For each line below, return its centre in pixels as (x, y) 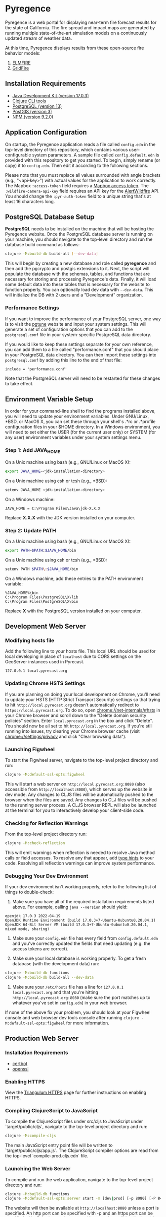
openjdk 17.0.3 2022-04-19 (33, 916)
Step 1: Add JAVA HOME (33, 451)
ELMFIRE (21, 63)
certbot (20, 1064)
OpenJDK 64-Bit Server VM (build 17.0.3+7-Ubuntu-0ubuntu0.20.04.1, (77, 925)
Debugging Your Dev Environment (47, 876)
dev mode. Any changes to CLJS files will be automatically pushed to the (79, 794)
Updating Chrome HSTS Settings (45, 683)
